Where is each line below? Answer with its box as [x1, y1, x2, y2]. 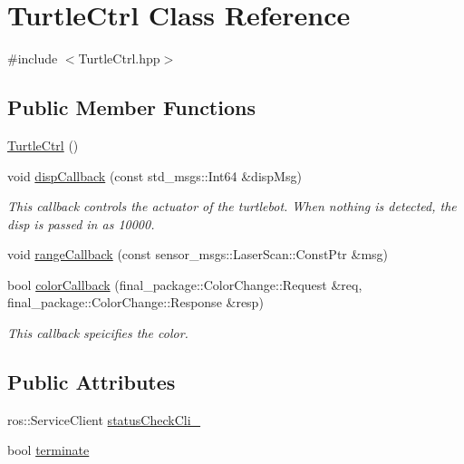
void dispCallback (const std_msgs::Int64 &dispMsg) [7, 166, 302, 185]
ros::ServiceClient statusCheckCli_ [7, 410, 201, 429]
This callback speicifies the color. [7, 324, 188, 343]
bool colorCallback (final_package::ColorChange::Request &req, [7, 275, 362, 294]
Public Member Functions [7, 93, 256, 121]
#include [7, 49, 58, 68]
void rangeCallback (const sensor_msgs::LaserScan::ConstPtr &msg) [7, 245, 389, 264]
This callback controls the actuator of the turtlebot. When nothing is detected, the [7, 197, 457, 216]
